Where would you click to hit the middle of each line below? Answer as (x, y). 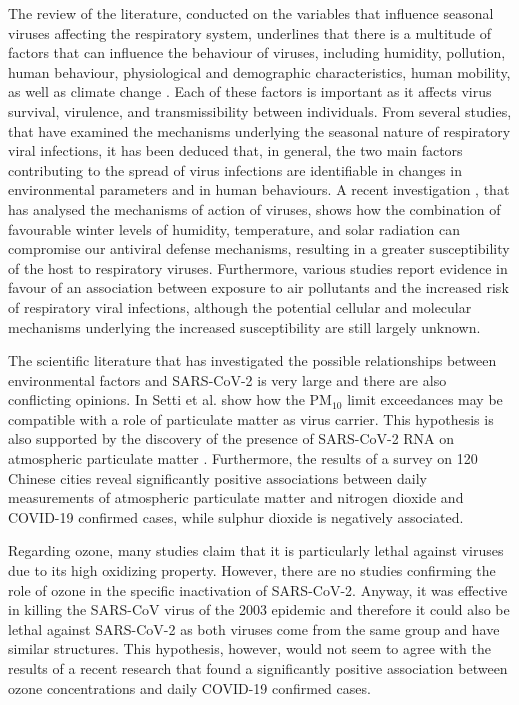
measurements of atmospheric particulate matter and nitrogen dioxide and (236, 497)
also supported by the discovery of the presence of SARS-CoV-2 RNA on (231, 438)
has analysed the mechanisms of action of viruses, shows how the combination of (254, 208)
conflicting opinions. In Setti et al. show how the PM (170, 399)
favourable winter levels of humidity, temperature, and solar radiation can (234, 228)
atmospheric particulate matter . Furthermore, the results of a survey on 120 (243, 458)
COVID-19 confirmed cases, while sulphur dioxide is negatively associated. (236, 516)
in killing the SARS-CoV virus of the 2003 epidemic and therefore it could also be (259, 609)
